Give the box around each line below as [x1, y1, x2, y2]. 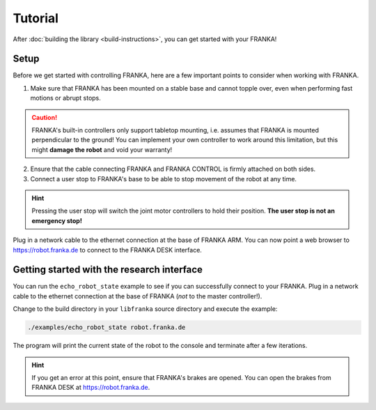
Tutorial [13, 10, 59, 26]
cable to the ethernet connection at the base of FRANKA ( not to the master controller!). [13, 291, 263, 300]
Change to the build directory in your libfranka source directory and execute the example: [13, 305, 278, 313]
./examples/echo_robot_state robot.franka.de [27, 324, 186, 331]
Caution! [31, 113, 58, 121]
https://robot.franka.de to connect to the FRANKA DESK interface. [13, 245, 202, 254]
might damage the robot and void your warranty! [31, 145, 173, 153]
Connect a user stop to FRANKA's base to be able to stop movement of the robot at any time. [30, 174, 297, 183]
